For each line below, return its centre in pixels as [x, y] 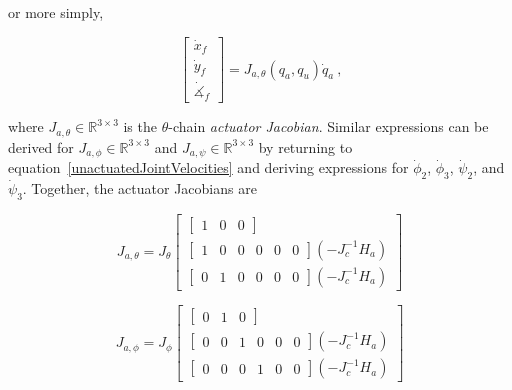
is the [140, 126]
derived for [41, 146]
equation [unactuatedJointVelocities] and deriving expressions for [208, 167]
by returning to [305, 146]
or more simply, [56, 12]
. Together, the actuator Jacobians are [139, 188]
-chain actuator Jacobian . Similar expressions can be [328, 126]
